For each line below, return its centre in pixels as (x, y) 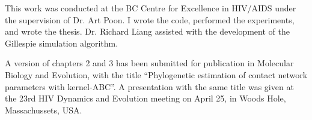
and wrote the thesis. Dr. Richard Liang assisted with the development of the (147, 31)
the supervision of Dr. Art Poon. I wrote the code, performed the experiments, (150, 19)
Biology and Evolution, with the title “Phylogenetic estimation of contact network (156, 74)
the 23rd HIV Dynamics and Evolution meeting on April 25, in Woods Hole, (145, 98)
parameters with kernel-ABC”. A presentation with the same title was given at (149, 86)
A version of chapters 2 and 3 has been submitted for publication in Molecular (149, 63)
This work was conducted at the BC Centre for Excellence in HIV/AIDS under (151, 8)
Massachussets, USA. (44, 110)
